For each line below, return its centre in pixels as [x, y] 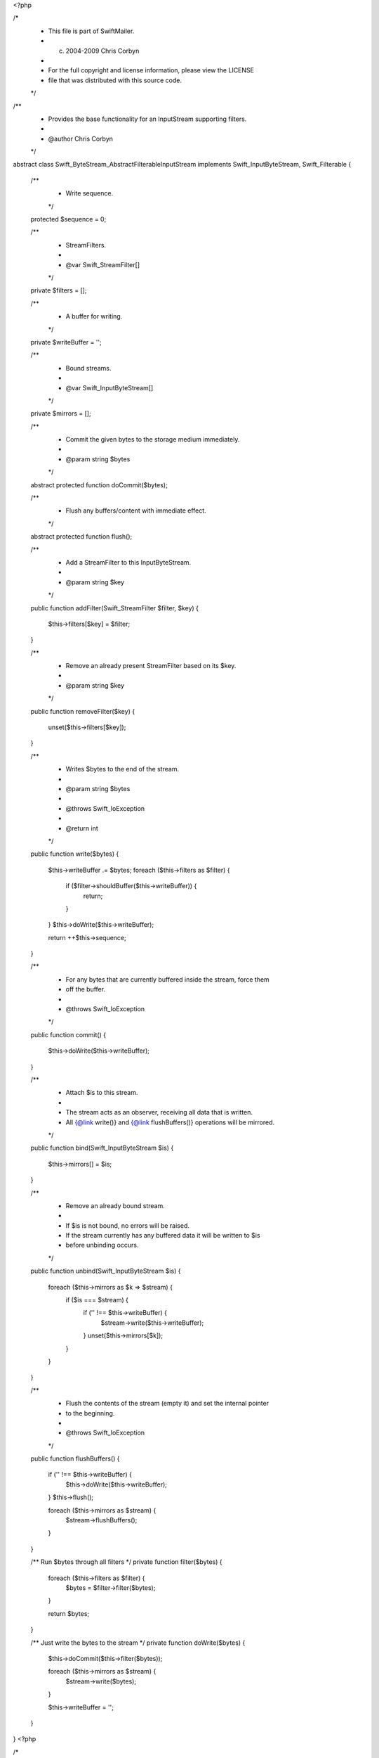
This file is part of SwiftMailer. [91, 31]
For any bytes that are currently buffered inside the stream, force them [167, 979]
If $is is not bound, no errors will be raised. [127, 1225]
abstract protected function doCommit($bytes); [99, 485]
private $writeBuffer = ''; [66, 342]
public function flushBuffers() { [75, 1458]
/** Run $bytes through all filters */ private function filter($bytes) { [126, 1562]
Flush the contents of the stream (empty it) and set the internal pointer [167, 1404]
